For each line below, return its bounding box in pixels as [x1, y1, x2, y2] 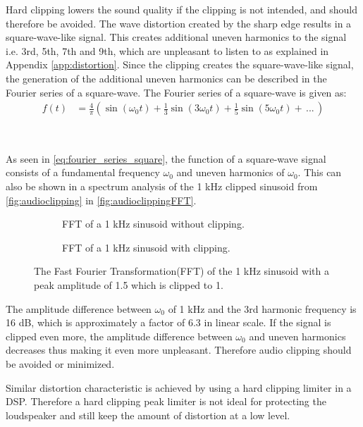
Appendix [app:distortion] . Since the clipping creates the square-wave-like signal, [6, 57, 354, 72]
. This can [297, 165, 342, 180]
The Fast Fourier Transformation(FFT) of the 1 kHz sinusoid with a [34, 264, 329, 278]
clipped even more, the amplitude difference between [6, 328, 233, 343]
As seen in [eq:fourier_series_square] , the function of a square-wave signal [6, 151, 326, 166]
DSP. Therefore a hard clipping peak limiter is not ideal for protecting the [6, 394, 326, 409]
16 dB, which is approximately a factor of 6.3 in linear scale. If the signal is [6, 315, 331, 330]
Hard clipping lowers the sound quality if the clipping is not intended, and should [6, 2, 358, 16]
